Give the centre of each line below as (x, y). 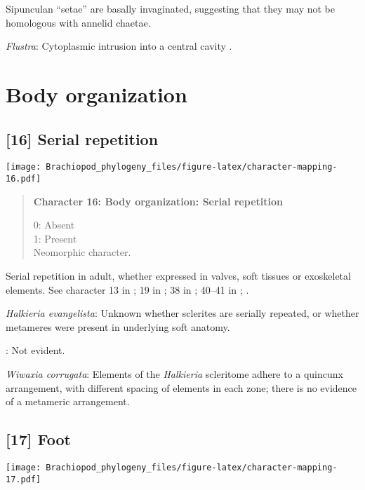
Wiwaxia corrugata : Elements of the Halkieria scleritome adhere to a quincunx (174, 374)
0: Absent (54, 225)
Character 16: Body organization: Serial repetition (158, 201)
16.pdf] (24, 179)
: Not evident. (35, 350)
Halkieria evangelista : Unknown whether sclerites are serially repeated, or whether (182, 313)
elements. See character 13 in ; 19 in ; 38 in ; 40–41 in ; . (127, 289)
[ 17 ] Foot (39, 439)
